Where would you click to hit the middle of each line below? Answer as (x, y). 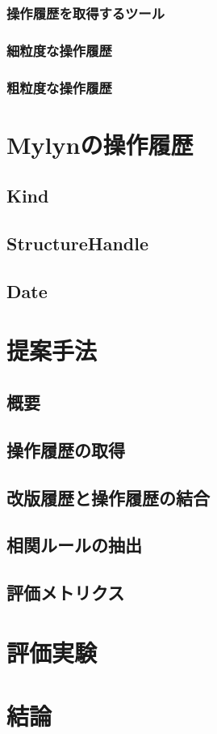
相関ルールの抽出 (74, 545)
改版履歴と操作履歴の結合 (108, 497)
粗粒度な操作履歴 (59, 87)
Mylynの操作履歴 (100, 144)
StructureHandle (77, 243)
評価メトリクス (66, 593)
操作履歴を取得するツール (86, 13)
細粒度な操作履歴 (59, 50)
